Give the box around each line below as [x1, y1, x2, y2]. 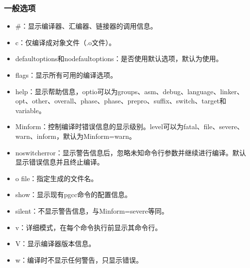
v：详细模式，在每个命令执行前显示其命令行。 [15, 222, 162, 232]
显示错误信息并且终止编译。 [15, 157, 104, 167]
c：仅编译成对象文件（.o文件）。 [15, 37, 116, 47]
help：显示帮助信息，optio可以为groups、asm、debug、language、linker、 [15, 86, 244, 96]
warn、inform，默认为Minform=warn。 [15, 131, 136, 141]
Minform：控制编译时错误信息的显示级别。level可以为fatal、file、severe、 [15, 121, 244, 132]
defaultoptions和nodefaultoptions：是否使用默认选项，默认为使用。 [15, 53, 223, 64]
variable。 [15, 105, 46, 115]
